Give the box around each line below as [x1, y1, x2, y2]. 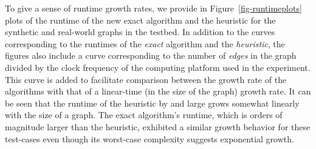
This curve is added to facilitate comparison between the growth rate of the [5, 73, 287, 85]
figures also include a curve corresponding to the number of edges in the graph [5, 49, 297, 62]
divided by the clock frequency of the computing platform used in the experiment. [5, 61, 311, 73]
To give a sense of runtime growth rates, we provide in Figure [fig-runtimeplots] [5, 2, 302, 14]
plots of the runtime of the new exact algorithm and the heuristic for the [5, 13, 276, 26]
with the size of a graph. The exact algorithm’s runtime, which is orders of [5, 108, 283, 121]
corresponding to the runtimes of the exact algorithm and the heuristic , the [5, 37, 285, 50]
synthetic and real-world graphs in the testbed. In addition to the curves [5, 25, 275, 38]
